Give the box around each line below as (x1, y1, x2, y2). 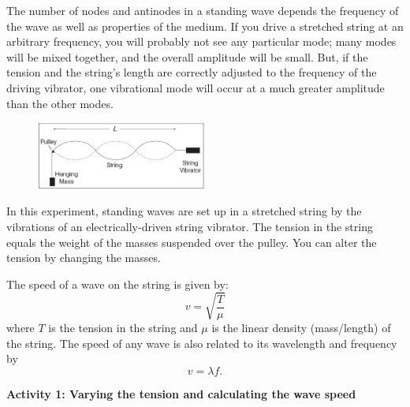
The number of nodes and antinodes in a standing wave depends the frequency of (6, 2, 399, 18)
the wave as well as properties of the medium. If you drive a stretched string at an (6, 17, 404, 34)
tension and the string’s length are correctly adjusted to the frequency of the (6, 64, 377, 80)
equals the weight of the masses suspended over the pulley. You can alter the (6, 233, 377, 250)
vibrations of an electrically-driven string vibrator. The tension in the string (6, 218, 373, 235)
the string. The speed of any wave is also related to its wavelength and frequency (6, 334, 397, 351)
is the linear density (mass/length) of (211, 319, 391, 335)
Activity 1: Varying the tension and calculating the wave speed (6, 385, 356, 401)
